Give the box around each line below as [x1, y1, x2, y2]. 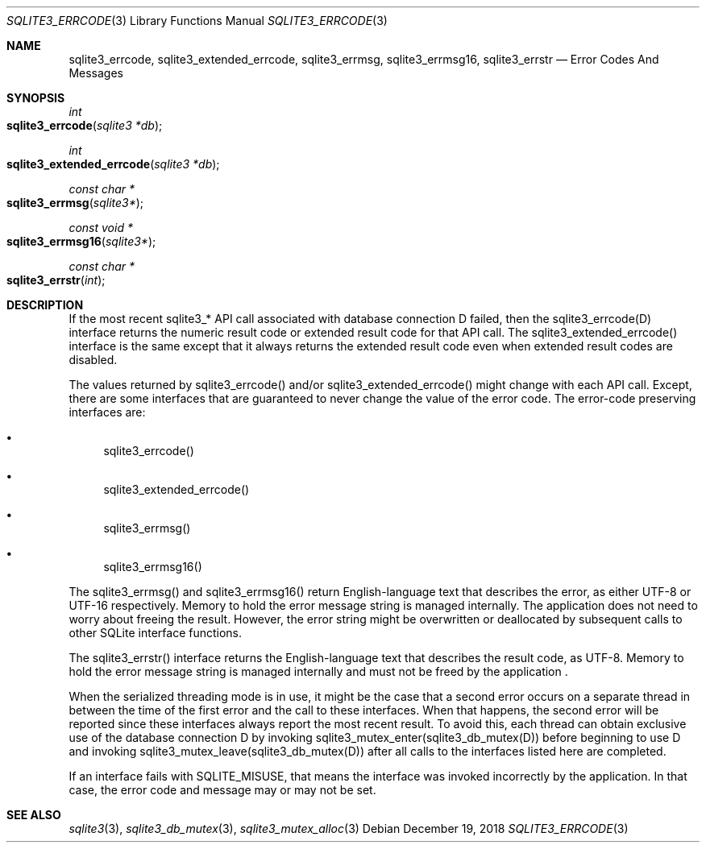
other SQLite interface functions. [69, 626, 243, 640]
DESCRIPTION [6, 298, 84, 312]
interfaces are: [69, 405, 146, 419]
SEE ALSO [6, 808, 61, 822]
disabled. [69, 353, 118, 367]
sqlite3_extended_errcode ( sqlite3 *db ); [6, 157, 220, 171]
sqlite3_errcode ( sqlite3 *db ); [6, 118, 163, 132]
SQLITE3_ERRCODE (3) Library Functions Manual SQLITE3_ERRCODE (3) [6, 14, 388, 27]
